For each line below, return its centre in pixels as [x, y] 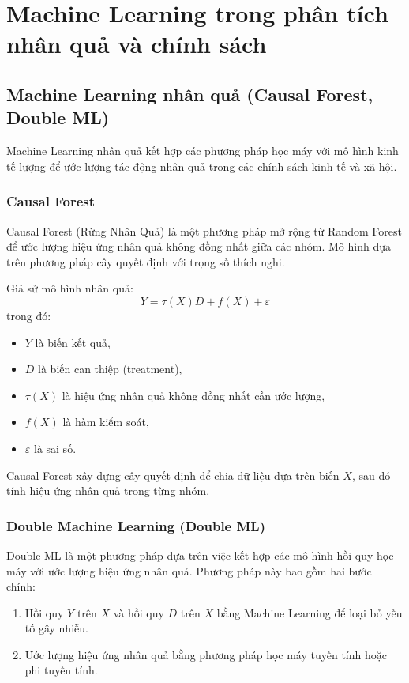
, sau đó [371, 475]
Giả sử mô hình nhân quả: [70, 288]
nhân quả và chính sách [137, 44]
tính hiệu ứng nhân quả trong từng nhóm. [108, 491]
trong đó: [29, 315]
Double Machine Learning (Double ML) [136, 525]
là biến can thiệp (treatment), [110, 369]
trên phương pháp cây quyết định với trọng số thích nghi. [146, 261]
